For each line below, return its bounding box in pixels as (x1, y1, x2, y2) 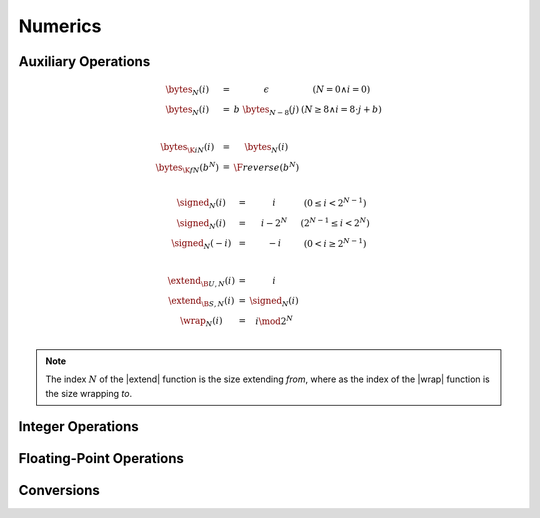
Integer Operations (18, 418, 139, 435)
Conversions (18, 482, 100, 499)
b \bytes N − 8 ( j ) (233, 104, 300, 117)
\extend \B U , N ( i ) (167, 275, 235, 289)
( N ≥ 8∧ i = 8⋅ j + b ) (300, 104, 382, 115)
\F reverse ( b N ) (233, 160, 300, 173)
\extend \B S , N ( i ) (168, 295, 235, 309)
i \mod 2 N (255, 313, 294, 327)
